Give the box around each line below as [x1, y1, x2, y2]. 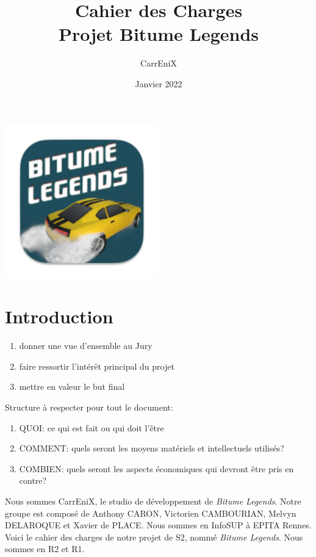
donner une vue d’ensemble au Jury [19, 339, 153, 352]
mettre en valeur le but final [19, 380, 125, 393]
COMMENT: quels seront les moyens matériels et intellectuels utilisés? [19, 442, 284, 455]
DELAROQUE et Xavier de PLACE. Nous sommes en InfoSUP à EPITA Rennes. [5, 519, 312, 531]
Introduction [5, 304, 113, 329]
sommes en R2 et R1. [5, 542, 85, 555]
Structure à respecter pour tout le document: [5, 401, 173, 413]
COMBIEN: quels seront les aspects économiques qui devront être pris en [19, 462, 294, 475]
